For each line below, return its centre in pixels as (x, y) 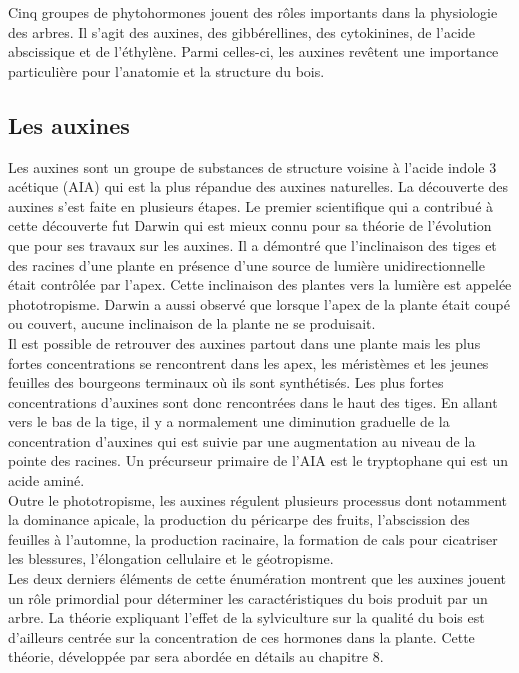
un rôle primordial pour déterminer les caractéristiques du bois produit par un (248, 597)
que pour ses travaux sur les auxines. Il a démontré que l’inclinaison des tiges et (252, 244)
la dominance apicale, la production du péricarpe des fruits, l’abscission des (239, 519)
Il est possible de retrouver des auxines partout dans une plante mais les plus (244, 342)
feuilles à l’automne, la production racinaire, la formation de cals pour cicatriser (253, 538)
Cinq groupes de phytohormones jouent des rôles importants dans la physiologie (253, 12)
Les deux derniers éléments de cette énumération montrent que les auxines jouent (257, 578)
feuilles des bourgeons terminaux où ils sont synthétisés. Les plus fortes (226, 382)
